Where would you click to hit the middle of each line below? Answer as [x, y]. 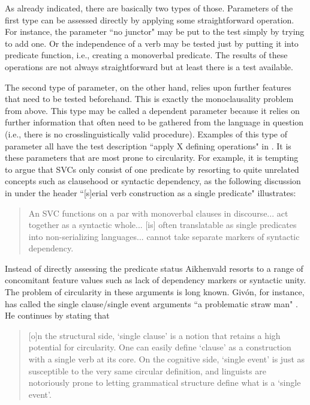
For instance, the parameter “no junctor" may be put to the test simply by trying [155, 31]
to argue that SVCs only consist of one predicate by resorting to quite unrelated [152, 169]
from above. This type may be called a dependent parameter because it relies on [152, 110]
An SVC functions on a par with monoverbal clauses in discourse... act [158, 213]
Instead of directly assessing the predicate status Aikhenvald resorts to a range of [154, 268]
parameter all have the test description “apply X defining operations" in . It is [148, 145]
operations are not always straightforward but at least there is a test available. [149, 66]
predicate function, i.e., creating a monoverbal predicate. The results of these [146, 55]
